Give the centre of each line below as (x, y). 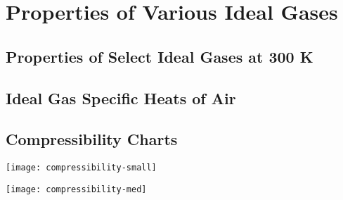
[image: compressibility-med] (76, 189)
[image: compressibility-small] (81, 168)
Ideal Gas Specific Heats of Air (121, 98)
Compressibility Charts (92, 139)
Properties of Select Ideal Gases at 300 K (160, 56)
